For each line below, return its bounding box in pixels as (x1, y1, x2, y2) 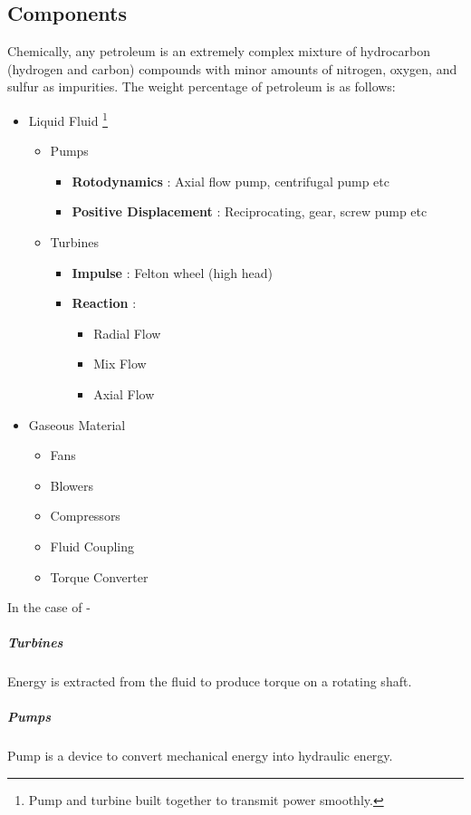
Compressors (50, 506, 120, 525)
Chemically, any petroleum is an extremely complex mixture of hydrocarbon (7, 42, 430, 61)
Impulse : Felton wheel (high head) (72, 263, 273, 282)
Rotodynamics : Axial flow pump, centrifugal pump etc (72, 171, 389, 190)
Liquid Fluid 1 (28, 108, 108, 129)
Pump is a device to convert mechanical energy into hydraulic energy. (7, 746, 393, 765)
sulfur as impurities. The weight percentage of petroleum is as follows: (7, 77, 396, 96)
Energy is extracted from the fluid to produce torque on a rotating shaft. (7, 672, 412, 691)
